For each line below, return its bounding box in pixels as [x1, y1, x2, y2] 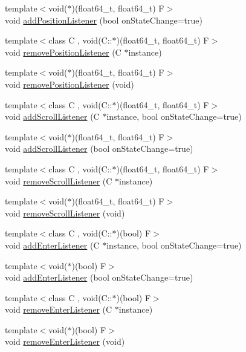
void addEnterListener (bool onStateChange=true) [5, 271, 193, 284]
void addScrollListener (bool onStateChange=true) [5, 142, 193, 155]
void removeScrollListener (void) [5, 206, 125, 219]
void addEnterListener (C [5, 238, 100, 251]
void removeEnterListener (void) [5, 335, 125, 348]
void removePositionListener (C [5, 45, 121, 58]
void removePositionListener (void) [5, 77, 134, 90]
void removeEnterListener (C [5, 303, 112, 316]
